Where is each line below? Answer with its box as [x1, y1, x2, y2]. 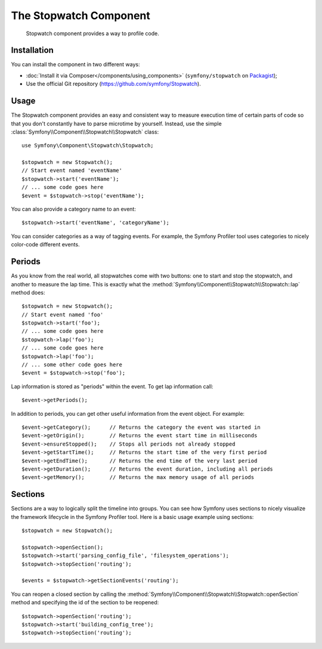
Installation [11, 45, 54, 55]
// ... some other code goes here [21, 361, 122, 368]
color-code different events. [11, 241, 80, 248]
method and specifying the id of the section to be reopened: [11, 599, 159, 606]
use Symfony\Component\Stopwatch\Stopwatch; [21, 142, 154, 149]
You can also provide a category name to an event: [11, 206, 137, 213]
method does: [11, 289, 45, 296]
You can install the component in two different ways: [11, 61, 140, 68]
